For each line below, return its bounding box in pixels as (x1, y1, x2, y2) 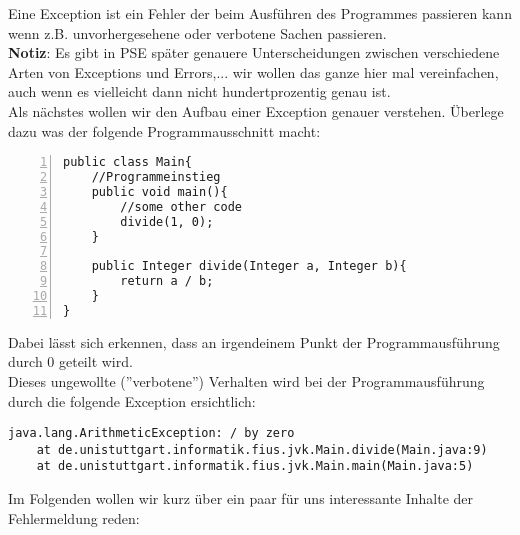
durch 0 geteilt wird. (8, 351, 133, 372)
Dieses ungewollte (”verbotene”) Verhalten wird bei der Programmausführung (8, 370, 485, 391)
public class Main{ (63, 155, 192, 170)
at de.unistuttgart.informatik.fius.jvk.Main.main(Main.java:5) (36, 459, 474, 474)
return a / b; (120, 274, 214, 289)
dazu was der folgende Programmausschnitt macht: (8, 120, 321, 141)
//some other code (120, 199, 242, 214)
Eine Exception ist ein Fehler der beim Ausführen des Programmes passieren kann (8, 3, 512, 23)
